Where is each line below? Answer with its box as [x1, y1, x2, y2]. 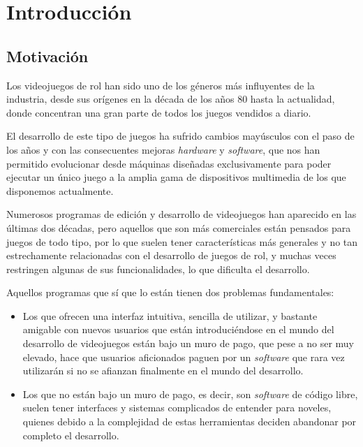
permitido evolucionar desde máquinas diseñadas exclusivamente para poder [6, 156, 332, 170]
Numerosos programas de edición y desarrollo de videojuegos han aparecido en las [6, 207, 357, 221]
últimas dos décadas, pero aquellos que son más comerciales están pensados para [6, 220, 351, 235]
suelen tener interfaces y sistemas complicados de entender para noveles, [22, 400, 332, 415]
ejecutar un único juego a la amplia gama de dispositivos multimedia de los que [6, 170, 346, 184]
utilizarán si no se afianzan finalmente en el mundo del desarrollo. [22, 363, 304, 378]
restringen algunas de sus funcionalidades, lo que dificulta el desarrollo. [6, 261, 310, 276]
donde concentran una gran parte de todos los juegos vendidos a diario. [6, 105, 311, 119]
